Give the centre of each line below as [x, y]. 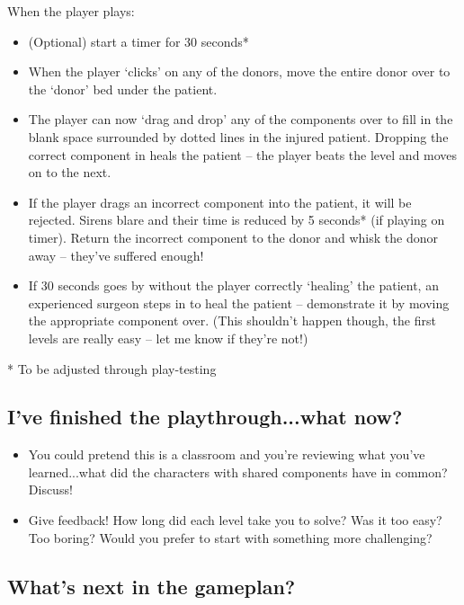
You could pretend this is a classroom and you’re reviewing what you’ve [227, 454]
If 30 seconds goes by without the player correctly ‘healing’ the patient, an [233, 285]
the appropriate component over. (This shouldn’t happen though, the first [232, 320]
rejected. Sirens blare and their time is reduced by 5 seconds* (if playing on [236, 220]
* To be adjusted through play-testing [112, 368]
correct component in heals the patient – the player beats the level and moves [243, 154]
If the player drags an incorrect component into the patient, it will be [220, 202]
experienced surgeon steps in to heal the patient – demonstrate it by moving [239, 302]
